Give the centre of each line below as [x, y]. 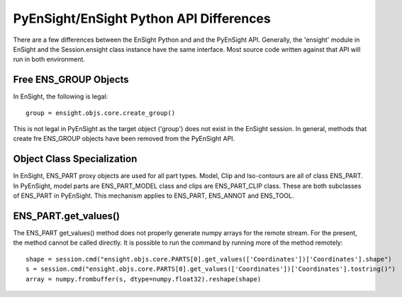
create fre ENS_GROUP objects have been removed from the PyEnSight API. [124, 139]
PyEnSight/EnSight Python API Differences [142, 18]
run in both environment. [49, 60]
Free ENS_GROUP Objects [71, 80]
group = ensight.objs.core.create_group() [101, 113]
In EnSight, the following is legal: [61, 96]
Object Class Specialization [75, 159]
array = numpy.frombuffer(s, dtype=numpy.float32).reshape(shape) [144, 279]
